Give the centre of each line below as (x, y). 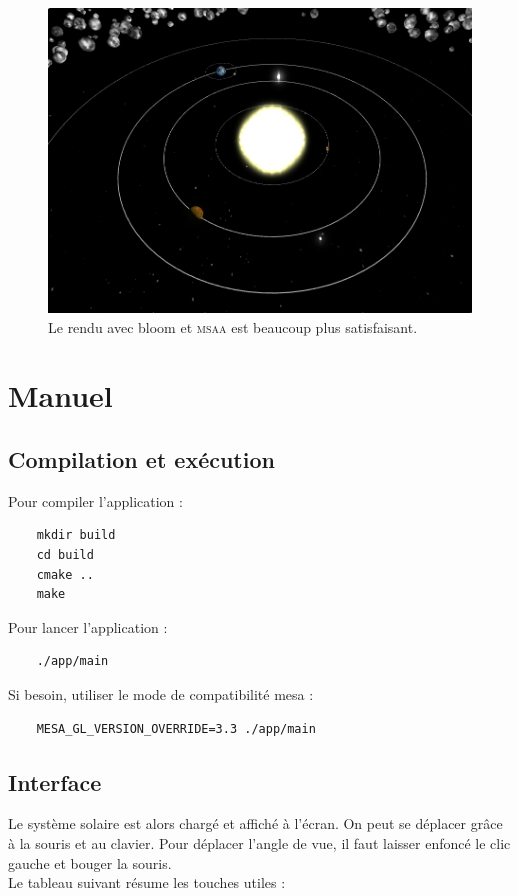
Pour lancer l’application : (88, 626)
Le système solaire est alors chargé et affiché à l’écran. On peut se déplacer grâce (255, 823)
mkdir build (76, 535)
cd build (65, 555)
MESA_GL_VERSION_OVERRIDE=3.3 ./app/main (176, 728)
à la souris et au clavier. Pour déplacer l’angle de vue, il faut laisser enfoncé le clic (259, 842)
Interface (55, 781)
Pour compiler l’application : (95, 500)
